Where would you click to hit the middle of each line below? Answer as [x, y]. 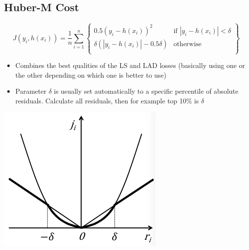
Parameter [31, 91]
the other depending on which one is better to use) [91, 75]
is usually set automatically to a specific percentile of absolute [146, 91]
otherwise [188, 44]
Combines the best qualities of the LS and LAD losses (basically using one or [130, 65]
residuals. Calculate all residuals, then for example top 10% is [107, 101]
